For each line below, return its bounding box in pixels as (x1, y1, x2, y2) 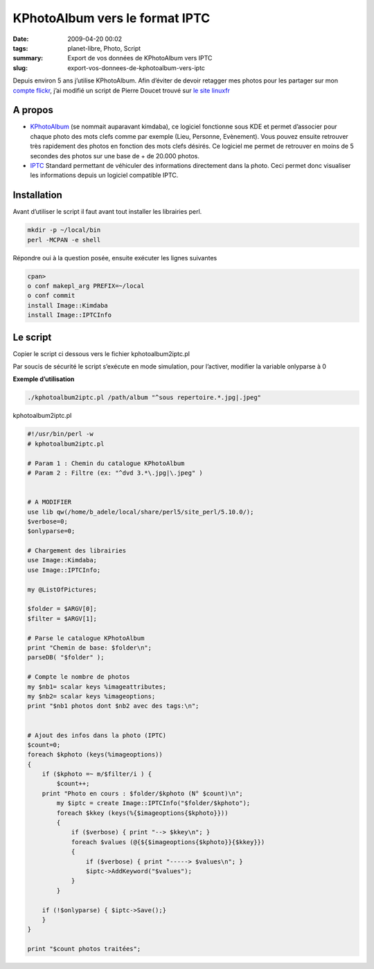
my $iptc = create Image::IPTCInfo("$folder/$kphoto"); (56, 799, 251, 807)
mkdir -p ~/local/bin (27, 226, 101, 234)
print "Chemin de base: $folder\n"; (27, 644, 152, 652)
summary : (12, 54, 44, 62)
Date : (12, 35, 29, 43)
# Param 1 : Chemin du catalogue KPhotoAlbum (27, 459, 185, 467)
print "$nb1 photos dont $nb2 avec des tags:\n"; (27, 702, 199, 710)
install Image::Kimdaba (27, 301, 109, 309)
